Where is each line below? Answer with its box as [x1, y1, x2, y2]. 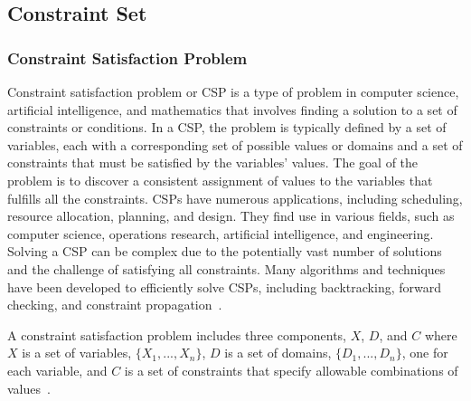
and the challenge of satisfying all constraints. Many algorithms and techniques [7, 259, 446, 278]
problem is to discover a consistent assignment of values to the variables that [7, 170, 433, 189]
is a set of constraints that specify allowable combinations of [124, 360, 458, 379]
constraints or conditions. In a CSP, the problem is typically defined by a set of [7, 118, 447, 137]
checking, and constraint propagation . [7, 295, 222, 314]
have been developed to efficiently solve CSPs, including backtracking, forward [7, 277, 441, 296]
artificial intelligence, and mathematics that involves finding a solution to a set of [7, 100, 457, 119]
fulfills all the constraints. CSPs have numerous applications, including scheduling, [7, 188, 463, 207]
